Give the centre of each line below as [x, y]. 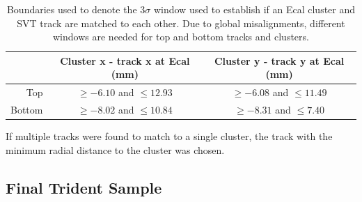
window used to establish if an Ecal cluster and [254, 9]
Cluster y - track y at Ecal [279, 60]
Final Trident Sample [84, 187]
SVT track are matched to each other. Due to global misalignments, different [181, 23]
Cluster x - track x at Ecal [125, 60]
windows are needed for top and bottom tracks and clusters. [181, 37]
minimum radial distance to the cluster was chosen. [115, 149]
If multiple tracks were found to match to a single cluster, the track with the [169, 136]
